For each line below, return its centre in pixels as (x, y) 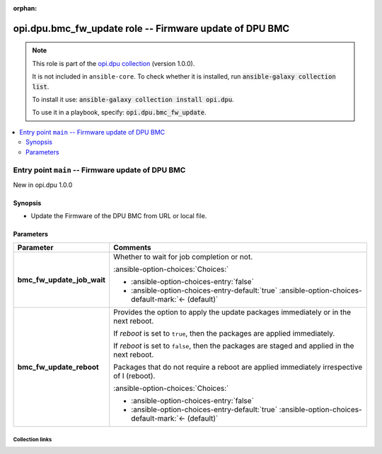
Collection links (33, 439)
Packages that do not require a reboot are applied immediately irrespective (238, 367)
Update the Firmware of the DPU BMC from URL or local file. (119, 216)
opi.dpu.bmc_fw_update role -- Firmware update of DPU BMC (151, 28)
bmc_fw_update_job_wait (62, 280)
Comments (132, 248)
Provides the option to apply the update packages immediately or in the (232, 312)
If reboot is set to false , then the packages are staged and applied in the (234, 346)
